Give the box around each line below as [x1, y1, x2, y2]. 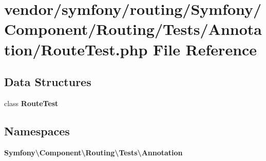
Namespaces [4, 123, 70, 138]
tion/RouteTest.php [4, 38, 148, 59]
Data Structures [4, 74, 91, 90]
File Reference [153, 38, 257, 59]
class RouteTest [4, 97, 59, 108]
